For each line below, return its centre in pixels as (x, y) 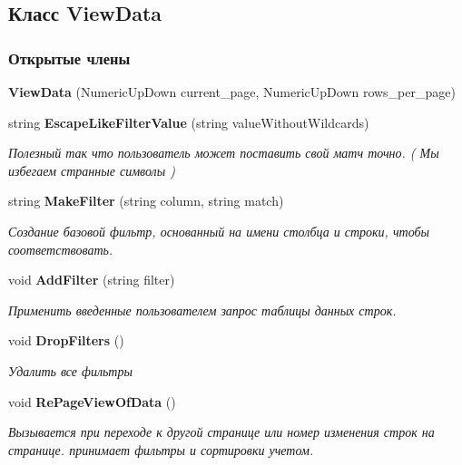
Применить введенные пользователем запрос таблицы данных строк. (202, 310)
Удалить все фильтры (70, 370)
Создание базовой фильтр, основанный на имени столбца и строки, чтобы (219, 231)
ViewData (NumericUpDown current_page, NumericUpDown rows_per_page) (232, 92)
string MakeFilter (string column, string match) (146, 201)
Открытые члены (69, 58)
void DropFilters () (66, 340)
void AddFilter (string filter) (92, 280)
